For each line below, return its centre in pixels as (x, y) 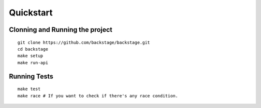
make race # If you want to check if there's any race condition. (98, 96)
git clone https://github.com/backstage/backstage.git (84, 42)
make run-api (33, 62)
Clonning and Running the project (61, 30)
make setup (30, 56)
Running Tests (31, 76)
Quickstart (31, 13)
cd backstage (33, 49)
